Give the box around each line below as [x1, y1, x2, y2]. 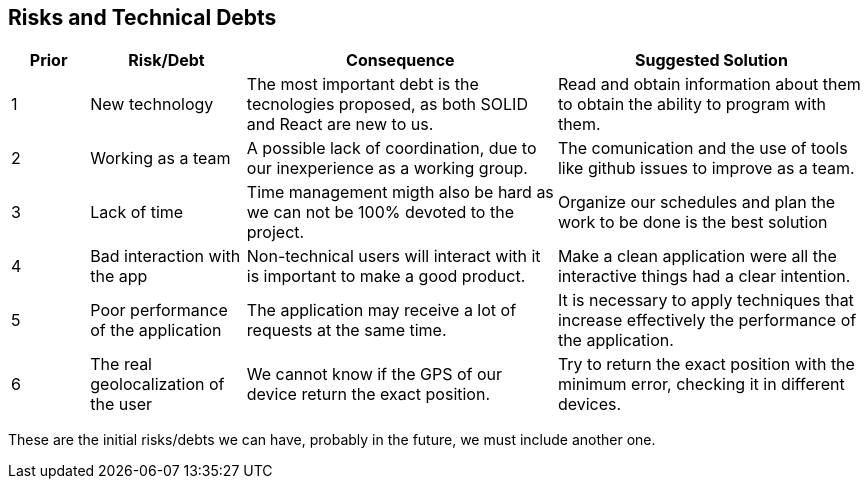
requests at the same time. [246, 320, 447, 341]
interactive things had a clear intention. [557, 266, 851, 287]
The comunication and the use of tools [557, 138, 848, 159]
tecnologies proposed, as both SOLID [246, 94, 528, 115]
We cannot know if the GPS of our [246, 364, 503, 385]
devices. [557, 394, 622, 415]
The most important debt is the [246, 74, 479, 95]
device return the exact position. [246, 384, 491, 405]
